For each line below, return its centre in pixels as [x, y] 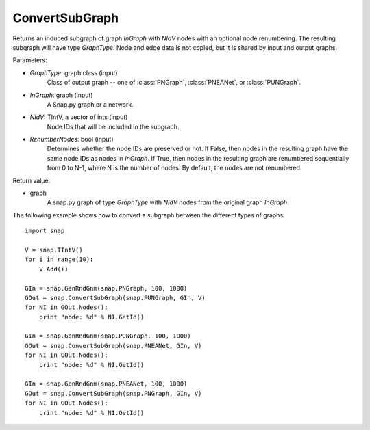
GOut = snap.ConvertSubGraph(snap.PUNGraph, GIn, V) [115, 298]
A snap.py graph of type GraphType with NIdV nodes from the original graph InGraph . [168, 202]
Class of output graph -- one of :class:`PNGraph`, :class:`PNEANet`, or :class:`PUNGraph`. [174, 83]
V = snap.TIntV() [54, 250]
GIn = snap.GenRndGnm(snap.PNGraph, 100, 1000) [106, 288]
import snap [45, 231]
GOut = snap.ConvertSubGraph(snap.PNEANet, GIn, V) [113, 346]
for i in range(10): [59, 259]
